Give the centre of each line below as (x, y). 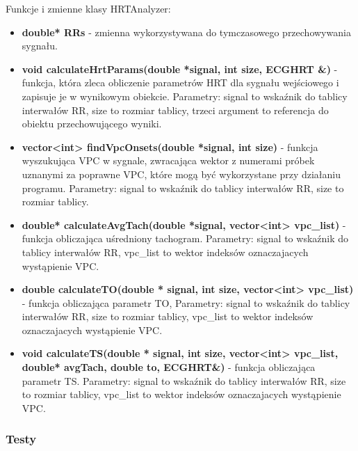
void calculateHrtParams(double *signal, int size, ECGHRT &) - (180, 69)
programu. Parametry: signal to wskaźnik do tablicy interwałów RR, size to (183, 188)
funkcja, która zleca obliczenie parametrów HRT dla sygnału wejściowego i (180, 82)
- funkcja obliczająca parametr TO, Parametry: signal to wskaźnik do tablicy (186, 302)
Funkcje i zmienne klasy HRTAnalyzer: (88, 8)
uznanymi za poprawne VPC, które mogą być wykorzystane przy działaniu (181, 174)
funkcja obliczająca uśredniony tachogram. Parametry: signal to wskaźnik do (185, 238)
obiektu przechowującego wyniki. (92, 124)
